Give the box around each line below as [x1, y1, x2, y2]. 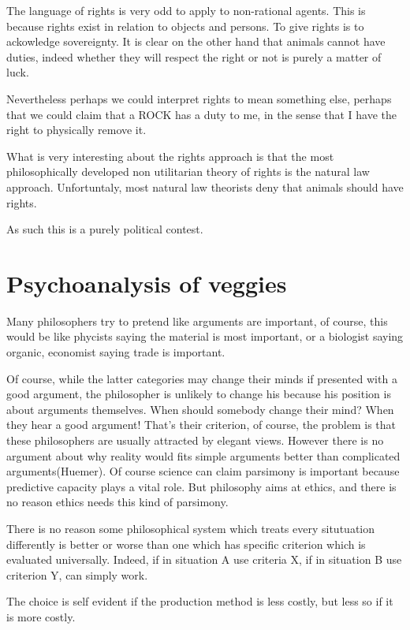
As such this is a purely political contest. [6, 221, 203, 237]
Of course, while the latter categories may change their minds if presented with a [6, 370, 397, 386]
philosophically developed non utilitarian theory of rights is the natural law [6, 163, 370, 180]
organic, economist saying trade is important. [6, 344, 225, 360]
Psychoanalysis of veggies [6, 267, 287, 299]
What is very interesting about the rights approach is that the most [6, 147, 334, 164]
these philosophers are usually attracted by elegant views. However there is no [6, 432, 384, 448]
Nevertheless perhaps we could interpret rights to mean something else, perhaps [6, 90, 392, 106]
